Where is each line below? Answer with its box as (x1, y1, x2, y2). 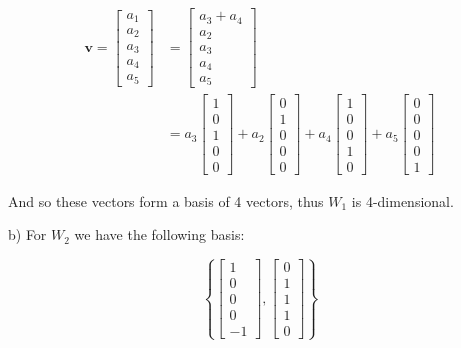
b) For (8, 224, 47, 245)
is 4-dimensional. (351, 190, 454, 211)
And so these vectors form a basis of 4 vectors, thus (8, 190, 324, 211)
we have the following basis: (74, 224, 245, 245)
